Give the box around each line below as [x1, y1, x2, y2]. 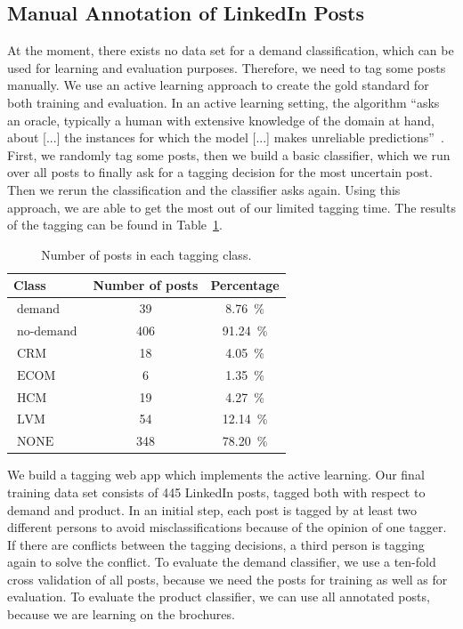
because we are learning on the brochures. [7, 605, 235, 624]
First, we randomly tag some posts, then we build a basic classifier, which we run [7, 145, 451, 164]
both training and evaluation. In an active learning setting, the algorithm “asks [7, 93, 440, 111]
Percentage [210, 276, 280, 294]
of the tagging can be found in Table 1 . [7, 215, 223, 234]
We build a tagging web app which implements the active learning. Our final [7, 465, 425, 484]
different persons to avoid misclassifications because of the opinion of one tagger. [7, 518, 447, 536]
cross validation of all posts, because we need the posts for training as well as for [7, 569, 448, 588]
